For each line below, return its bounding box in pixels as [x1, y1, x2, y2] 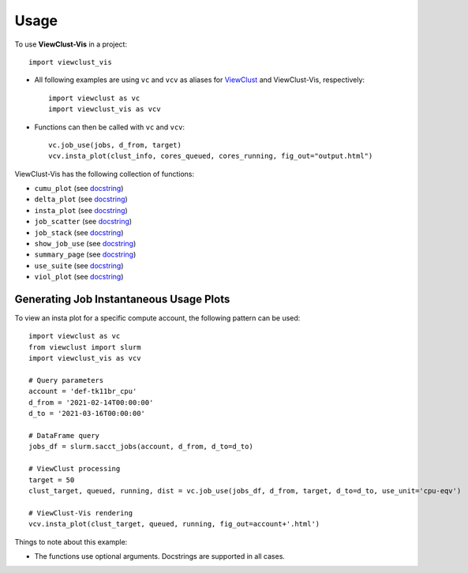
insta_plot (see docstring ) [34, 205, 128, 215]
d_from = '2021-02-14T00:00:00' [28, 398, 154, 406]
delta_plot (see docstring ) [34, 194, 128, 204]
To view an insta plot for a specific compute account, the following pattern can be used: [14, 313, 301, 323]
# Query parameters [28, 376, 104, 385]
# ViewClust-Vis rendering [28, 508, 133, 517]
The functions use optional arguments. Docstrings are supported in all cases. [34, 551, 286, 560]
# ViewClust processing [28, 464, 121, 474]
